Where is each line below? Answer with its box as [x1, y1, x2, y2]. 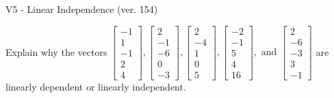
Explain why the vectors [5, 44, 107, 59]
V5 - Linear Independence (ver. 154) [5, 2, 158, 16]
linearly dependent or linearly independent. [5, 79, 186, 93]
